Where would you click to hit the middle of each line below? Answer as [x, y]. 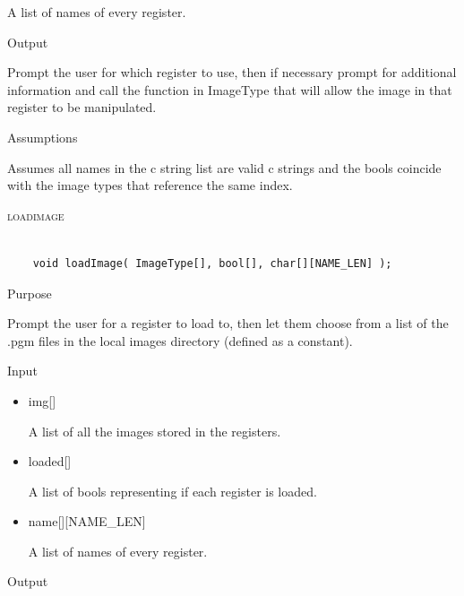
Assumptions [43, 137]
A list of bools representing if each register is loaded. [172, 491]
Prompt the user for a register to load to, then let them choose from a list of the [228, 323]
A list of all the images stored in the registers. [155, 431]
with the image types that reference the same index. [150, 185]
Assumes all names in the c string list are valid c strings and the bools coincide [224, 167]
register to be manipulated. [82, 107]
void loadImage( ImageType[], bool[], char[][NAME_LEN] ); [212, 263]
